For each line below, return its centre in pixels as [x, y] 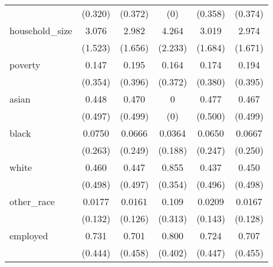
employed [29, 235]
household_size [41, 30]
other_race [32, 201]
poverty [25, 65]
